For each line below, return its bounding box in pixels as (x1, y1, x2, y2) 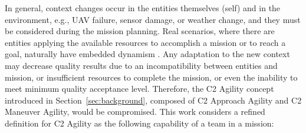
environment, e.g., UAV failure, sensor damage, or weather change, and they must (5, 13, 301, 25)
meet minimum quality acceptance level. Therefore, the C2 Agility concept (5, 82, 274, 95)
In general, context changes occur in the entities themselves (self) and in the (5, 2, 281, 14)
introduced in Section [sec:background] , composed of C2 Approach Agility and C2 (5, 94, 302, 106)
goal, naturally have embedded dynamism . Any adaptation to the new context (5, 48, 290, 60)
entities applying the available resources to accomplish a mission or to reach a (5, 36, 286, 48)
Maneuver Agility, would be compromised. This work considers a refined (5, 105, 265, 118)
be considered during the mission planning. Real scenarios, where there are (5, 25, 275, 37)
